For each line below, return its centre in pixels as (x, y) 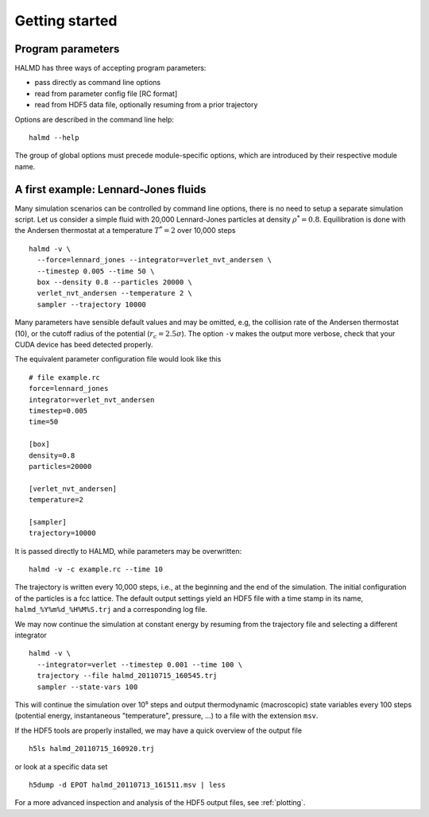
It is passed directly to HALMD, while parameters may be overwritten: (128, 551)
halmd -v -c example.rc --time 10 (96, 569)
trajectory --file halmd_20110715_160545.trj (127, 676)
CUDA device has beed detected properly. (84, 345)
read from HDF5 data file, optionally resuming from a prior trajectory (146, 105)
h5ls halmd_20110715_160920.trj (92, 749)
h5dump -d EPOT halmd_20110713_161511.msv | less (128, 784)
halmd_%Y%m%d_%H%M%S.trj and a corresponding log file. (111, 610)
